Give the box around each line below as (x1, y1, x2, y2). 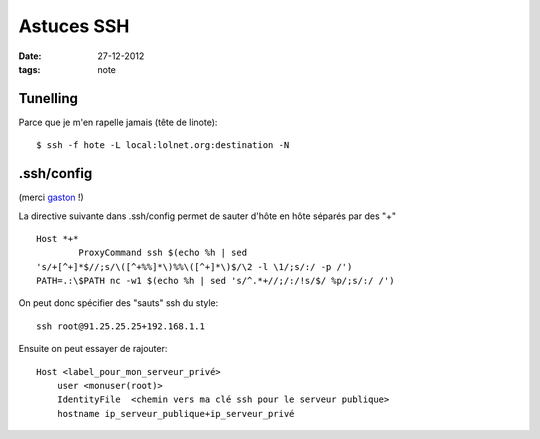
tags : (18, 63, 41, 75)
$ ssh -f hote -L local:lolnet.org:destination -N (36, 140, 290, 151)
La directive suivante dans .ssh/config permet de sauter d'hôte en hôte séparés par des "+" (18, 210, 397, 222)
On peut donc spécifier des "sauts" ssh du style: (18, 297, 219, 309)
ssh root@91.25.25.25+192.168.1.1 (36, 320, 205, 332)
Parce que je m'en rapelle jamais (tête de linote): (18, 116, 218, 128)
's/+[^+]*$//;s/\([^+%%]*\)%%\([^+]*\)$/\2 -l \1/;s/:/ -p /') (36, 261, 353, 272)
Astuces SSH (18, 15, 130, 37)
